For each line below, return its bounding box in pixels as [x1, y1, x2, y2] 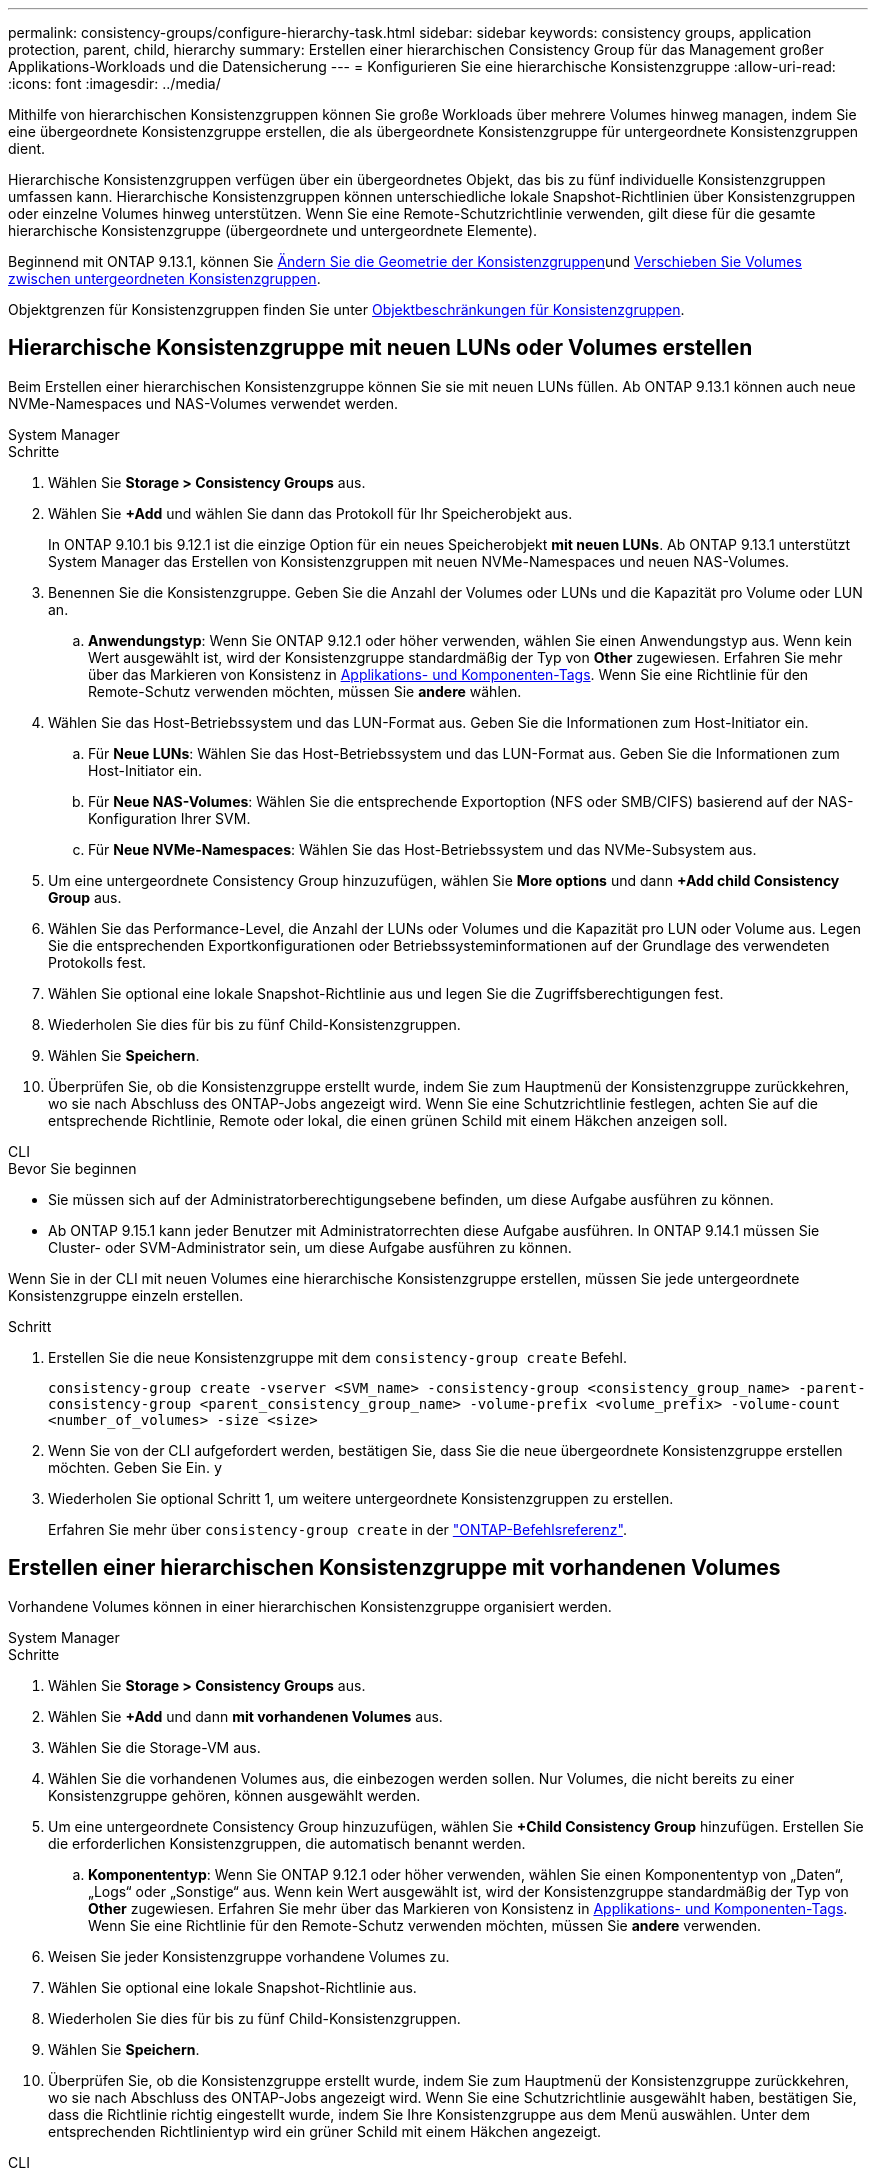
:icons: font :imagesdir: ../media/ [8, 75, 221, 92]
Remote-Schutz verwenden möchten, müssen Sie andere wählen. [88, 682, 522, 700]
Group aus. [48, 888, 122, 906]
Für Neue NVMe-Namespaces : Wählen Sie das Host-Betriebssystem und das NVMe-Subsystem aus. [88, 840, 757, 858]
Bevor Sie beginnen [8, 1159, 137, 1177]
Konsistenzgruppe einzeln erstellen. [8, 1286, 244, 1304]
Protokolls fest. [48, 953, 147, 971]
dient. [8, 140, 46, 157]
